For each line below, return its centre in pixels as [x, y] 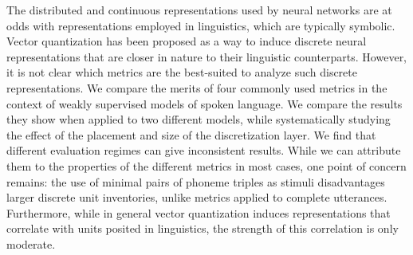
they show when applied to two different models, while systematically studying [199, 119]
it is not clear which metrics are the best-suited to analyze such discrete [182, 72]
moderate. [31, 243]
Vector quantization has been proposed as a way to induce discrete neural [187, 41]
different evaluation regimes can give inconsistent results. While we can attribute [204, 150]
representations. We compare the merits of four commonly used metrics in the [197, 87]
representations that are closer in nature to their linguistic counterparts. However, [207, 56]
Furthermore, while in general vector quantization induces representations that [199, 212]
